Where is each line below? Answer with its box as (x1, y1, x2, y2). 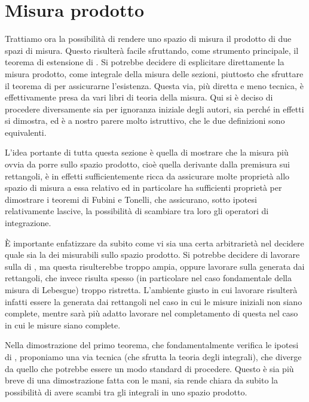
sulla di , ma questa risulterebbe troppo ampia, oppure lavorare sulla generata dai (5, 260, 305, 272)
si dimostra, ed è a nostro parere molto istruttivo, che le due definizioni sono (5, 114, 285, 127)
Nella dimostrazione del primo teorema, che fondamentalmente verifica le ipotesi (5, 339, 299, 351)
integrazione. (5, 217, 51, 229)
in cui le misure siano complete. (5, 318, 121, 331)
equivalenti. (5, 126, 47, 138)
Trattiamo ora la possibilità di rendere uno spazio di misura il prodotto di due (5, 32, 292, 45)
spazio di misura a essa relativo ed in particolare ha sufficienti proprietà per (5, 181, 282, 194)
